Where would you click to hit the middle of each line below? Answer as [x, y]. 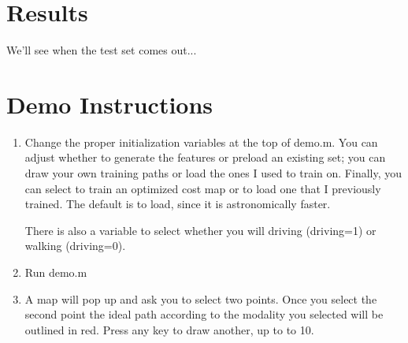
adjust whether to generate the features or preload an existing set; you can [205, 157]
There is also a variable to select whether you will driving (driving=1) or [200, 230]
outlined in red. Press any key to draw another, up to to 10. [169, 329]
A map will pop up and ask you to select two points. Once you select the [201, 298]
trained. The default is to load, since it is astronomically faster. [178, 204]
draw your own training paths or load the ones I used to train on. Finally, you [213, 173]
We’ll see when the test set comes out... [102, 50]
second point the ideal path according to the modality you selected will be [204, 314]
